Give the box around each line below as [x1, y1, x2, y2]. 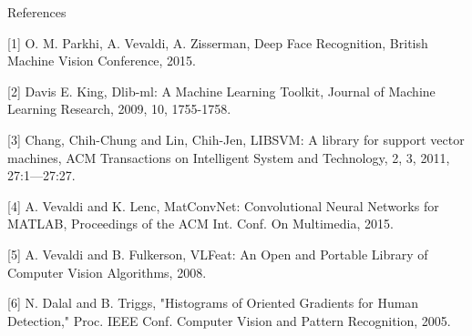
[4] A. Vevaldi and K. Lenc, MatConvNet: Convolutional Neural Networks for [7, 196, 439, 215]
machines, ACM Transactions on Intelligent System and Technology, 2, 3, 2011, [7, 148, 450, 167]
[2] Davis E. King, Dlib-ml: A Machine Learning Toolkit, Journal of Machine [7, 81, 436, 100]
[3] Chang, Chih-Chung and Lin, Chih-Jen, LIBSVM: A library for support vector [7, 129, 465, 148]
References [7, 3, 67, 21]
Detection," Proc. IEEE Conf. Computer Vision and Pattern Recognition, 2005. [7, 311, 451, 330]
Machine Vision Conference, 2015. [7, 51, 197, 70]
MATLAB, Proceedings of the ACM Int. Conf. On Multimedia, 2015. [7, 214, 394, 233]
